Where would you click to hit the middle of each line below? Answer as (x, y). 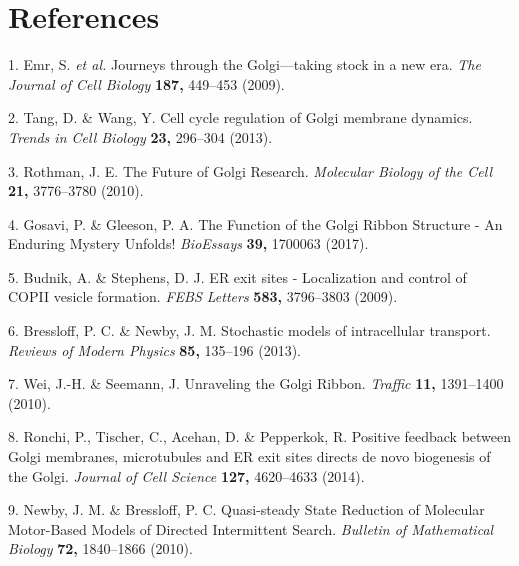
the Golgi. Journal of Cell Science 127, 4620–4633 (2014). (186, 475)
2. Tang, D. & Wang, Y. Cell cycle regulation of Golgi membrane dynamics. (240, 117)
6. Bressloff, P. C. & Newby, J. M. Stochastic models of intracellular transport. (249, 330)
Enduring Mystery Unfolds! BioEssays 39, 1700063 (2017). (188, 243)
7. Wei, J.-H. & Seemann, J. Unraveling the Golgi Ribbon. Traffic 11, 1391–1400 (256, 383)
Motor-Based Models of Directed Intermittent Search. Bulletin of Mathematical (251, 528)
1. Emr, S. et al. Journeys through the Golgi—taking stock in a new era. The (244, 64)
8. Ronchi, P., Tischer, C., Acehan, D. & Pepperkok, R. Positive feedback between (260, 436)
